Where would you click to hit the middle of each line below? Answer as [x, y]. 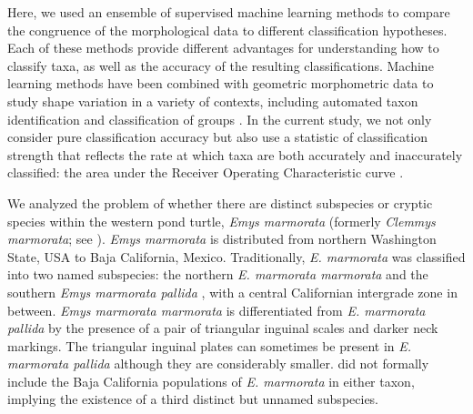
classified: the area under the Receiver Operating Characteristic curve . [206, 172]
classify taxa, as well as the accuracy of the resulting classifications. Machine [221, 65]
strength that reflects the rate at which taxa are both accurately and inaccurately [235, 154]
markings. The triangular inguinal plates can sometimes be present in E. [210, 345]
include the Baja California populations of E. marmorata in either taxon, [211, 381]
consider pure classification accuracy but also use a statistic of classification [217, 137]
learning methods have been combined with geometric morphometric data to [221, 83]
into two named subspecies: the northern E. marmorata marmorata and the [218, 274]
